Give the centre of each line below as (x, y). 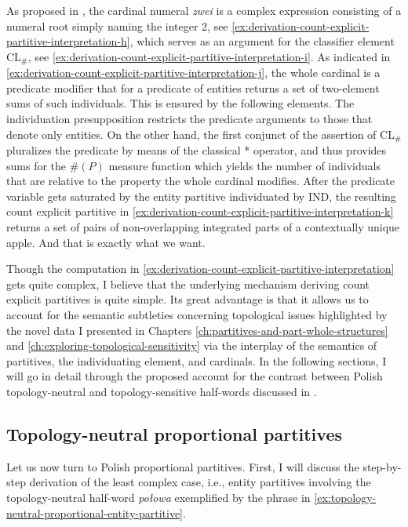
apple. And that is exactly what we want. (106, 242)
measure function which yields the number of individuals (244, 165)
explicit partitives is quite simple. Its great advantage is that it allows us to (188, 299)
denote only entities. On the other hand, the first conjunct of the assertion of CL (200, 134)
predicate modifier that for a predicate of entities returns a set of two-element (193, 87)
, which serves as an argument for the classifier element (262, 41)
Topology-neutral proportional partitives (174, 433)
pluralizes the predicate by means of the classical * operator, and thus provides (197, 150)
